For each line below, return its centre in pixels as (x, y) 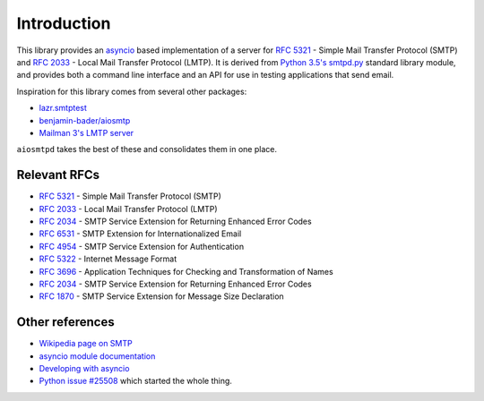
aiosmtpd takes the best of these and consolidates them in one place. (147, 149)
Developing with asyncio (84, 368)
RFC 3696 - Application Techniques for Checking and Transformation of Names (186, 271)
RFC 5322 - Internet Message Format (108, 259)
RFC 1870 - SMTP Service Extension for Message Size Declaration (161, 296)
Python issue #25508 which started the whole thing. (136, 381)
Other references (66, 322)
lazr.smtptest (63, 108)
